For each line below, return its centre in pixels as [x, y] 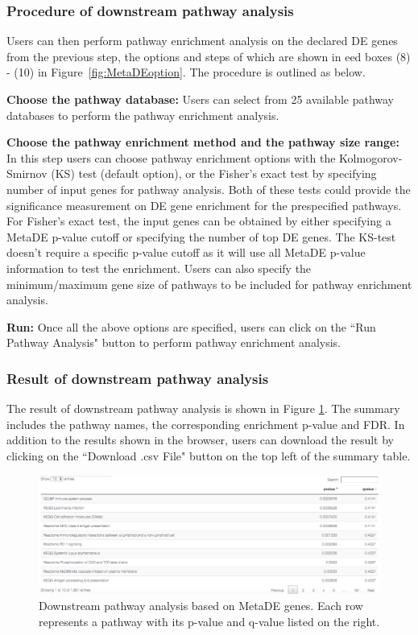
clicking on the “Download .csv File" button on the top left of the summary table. [209, 455]
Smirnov [27, 173]
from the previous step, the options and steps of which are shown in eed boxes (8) [209, 56]
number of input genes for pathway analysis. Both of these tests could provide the [209, 189]
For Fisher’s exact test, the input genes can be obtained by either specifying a [199, 221]
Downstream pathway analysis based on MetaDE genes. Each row [201, 605]
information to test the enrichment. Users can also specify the [159, 268]
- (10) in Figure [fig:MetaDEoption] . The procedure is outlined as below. [186, 72]
